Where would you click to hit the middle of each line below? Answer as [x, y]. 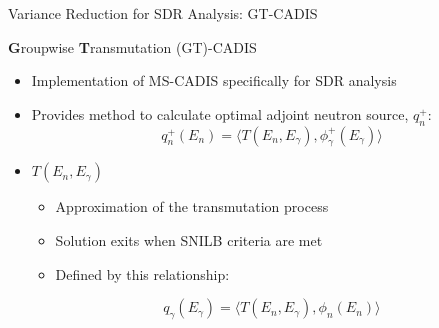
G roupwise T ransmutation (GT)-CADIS [132, 46]
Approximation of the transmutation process [192, 206]
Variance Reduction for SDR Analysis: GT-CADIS [163, 13]
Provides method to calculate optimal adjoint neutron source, [220, 113]
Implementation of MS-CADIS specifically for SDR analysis [214, 80]
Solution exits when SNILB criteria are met [189, 239]
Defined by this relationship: [142, 273]
